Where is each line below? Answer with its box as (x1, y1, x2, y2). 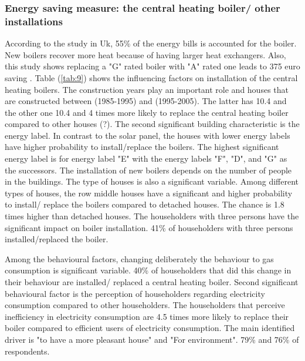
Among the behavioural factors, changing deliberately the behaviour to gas (5, 252, 274, 265)
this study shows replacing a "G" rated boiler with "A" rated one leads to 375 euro (5, 60, 300, 72)
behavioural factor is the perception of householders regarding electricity (5, 287, 265, 299)
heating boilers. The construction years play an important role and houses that (5, 83, 289, 95)
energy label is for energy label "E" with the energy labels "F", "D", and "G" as (5, 152, 287, 165)
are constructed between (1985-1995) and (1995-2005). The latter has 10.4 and (5, 95, 287, 107)
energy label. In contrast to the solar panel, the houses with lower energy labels (5, 129, 290, 141)
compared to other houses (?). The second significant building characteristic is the (5, 118, 300, 130)
